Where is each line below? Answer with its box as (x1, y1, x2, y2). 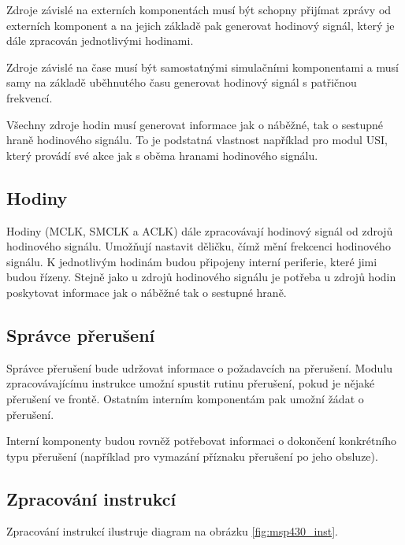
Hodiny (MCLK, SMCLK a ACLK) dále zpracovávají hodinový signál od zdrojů (6, 222, 393, 239)
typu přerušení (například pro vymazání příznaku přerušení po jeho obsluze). (6, 447, 378, 464)
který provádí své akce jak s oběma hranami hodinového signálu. (6, 146, 318, 163)
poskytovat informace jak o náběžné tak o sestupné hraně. (6, 284, 287, 300)
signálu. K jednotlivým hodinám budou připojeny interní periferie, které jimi (6, 253, 377, 269)
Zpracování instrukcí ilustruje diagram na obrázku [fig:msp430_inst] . (6, 523, 338, 539)
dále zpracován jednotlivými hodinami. (6, 32, 194, 49)
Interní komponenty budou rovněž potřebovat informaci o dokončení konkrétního (6, 432, 396, 449)
